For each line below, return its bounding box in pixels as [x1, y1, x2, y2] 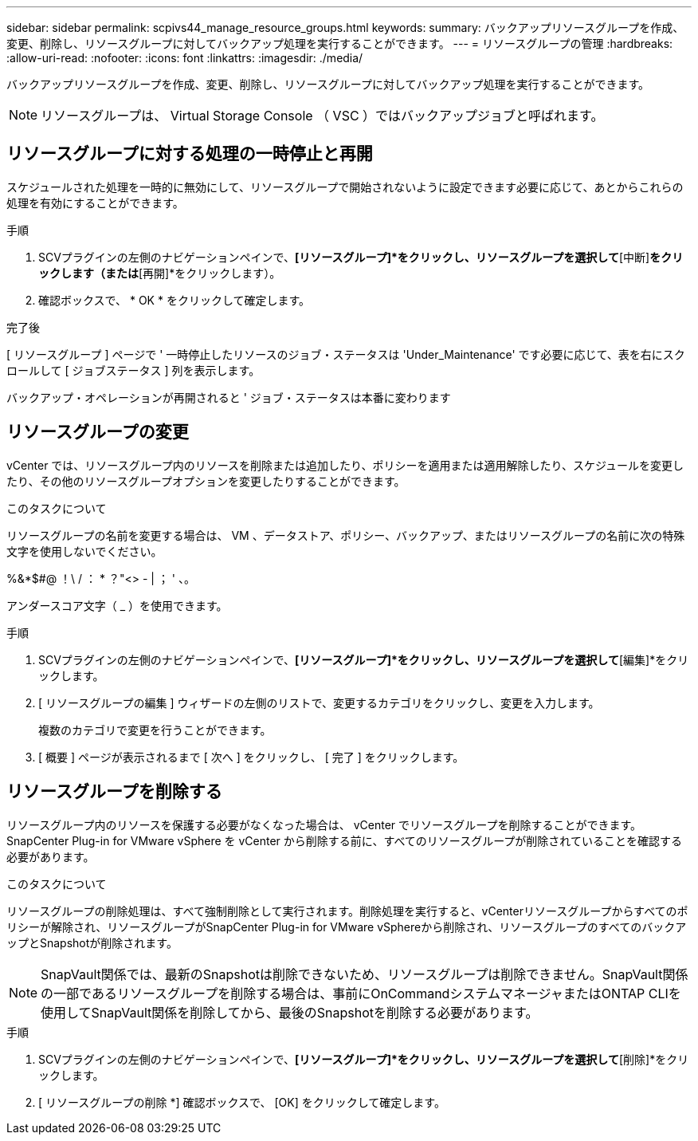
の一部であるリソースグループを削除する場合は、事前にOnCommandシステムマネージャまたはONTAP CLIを [41, 985, 681, 1001]
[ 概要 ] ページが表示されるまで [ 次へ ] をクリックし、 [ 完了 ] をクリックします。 [38, 750, 465, 764]
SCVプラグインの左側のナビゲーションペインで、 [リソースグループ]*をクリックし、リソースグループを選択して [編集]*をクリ [38, 652, 689, 667]
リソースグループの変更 [6, 422, 189, 443]
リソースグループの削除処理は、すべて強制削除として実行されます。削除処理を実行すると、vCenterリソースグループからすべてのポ [6, 903, 688, 918]
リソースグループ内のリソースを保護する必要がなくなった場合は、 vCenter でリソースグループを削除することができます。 [6, 817, 642, 832]
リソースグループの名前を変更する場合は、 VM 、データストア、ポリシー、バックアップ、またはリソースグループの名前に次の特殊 [6, 528, 685, 542]
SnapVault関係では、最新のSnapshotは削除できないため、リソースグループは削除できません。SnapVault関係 [41, 966, 688, 982]
